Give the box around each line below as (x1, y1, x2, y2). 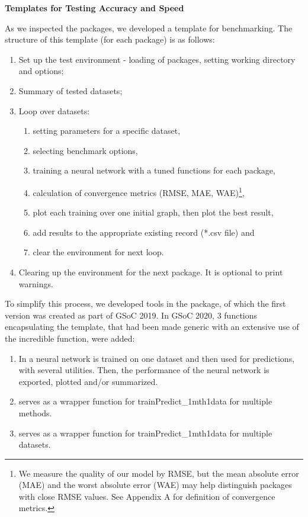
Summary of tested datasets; (18, 84, 123, 97)
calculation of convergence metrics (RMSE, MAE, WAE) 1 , (33, 184, 245, 198)
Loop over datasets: (18, 104, 90, 117)
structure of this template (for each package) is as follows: (5, 33, 215, 46)
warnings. (18, 277, 53, 290)
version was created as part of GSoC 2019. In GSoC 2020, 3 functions (5, 309, 258, 321)
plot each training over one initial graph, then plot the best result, (33, 206, 274, 219)
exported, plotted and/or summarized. (18, 375, 158, 387)
